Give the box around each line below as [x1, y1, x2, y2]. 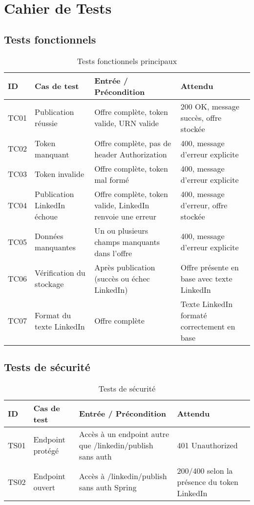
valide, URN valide [94, 117, 159, 129]
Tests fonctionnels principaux [77, 55, 177, 66]
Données [35, 230, 63, 242]
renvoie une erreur [94, 210, 156, 222]
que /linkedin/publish [79, 439, 153, 451]
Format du [35, 309, 71, 321]
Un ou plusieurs [94, 224, 148, 236]
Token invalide [35, 168, 85, 180]
